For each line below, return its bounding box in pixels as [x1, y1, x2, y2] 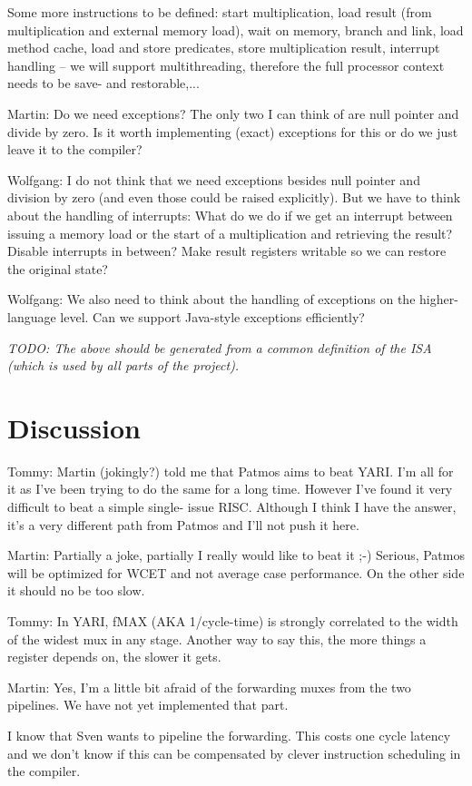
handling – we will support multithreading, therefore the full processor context [7, 55, 445, 74]
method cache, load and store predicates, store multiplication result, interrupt [7, 38, 440, 57]
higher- [419, 290, 458, 309]
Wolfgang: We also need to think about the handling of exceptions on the [7, 290, 416, 309]
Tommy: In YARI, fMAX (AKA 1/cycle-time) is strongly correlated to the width [7, 611, 458, 630]
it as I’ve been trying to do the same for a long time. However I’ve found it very [7, 479, 453, 498]
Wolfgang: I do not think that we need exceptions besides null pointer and [7, 170, 420, 189]
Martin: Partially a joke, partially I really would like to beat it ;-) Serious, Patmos [7, 545, 465, 565]
